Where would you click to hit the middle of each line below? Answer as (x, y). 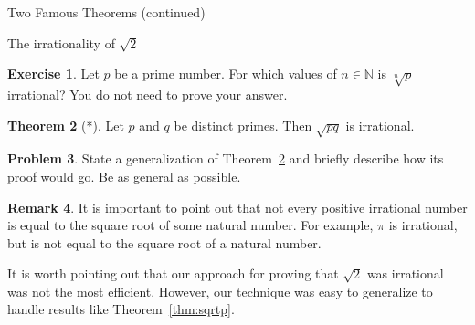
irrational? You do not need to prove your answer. (148, 94)
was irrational (405, 273)
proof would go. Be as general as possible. (124, 176)
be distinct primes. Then (243, 125)
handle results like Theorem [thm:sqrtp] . (121, 309)
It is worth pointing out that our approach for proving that (173, 273)
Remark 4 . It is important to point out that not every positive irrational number (237, 207)
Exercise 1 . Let (53, 73)
